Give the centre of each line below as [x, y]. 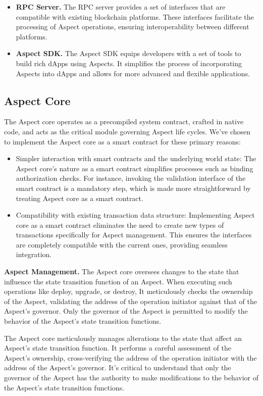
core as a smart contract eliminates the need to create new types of [120, 225]
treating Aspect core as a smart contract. [80, 198]
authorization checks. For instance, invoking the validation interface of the [131, 178]
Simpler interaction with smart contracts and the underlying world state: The [136, 158]
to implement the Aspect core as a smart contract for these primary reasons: [122, 141]
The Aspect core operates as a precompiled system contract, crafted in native [124, 121]
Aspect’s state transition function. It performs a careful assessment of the [118, 348]
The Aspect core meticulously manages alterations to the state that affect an [123, 338]
